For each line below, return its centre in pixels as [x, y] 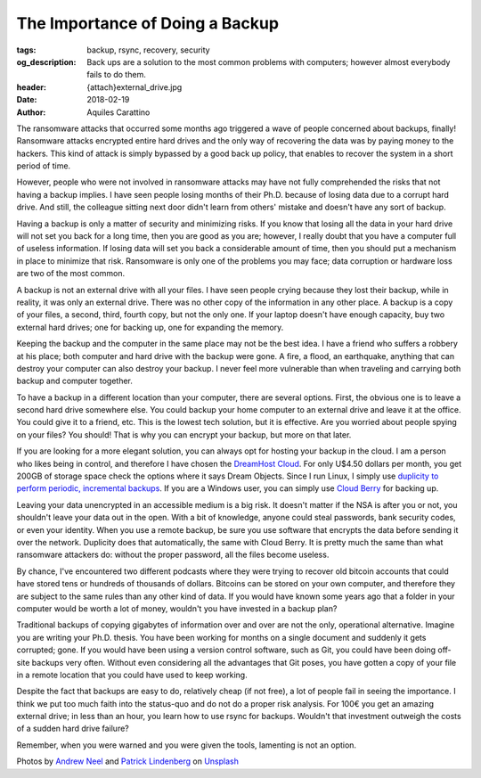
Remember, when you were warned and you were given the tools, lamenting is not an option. [186, 745]
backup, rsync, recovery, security [148, 50]
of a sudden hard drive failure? [73, 729]
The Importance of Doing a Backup [148, 23]
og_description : [46, 61]
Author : [31, 112]
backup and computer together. [75, 381]
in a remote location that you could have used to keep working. [132, 675]
